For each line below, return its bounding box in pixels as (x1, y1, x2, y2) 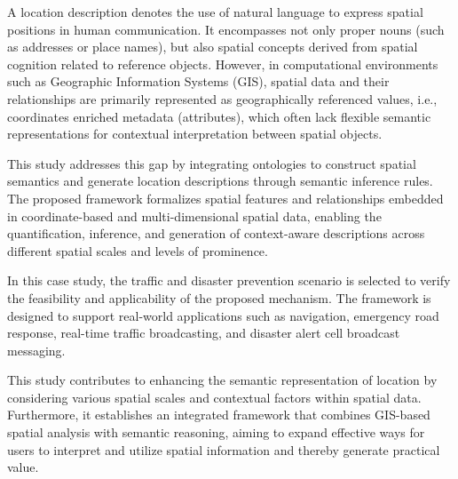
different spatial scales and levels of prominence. (7, 241, 268, 259)
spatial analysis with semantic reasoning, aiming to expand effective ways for (7, 423, 425, 442)
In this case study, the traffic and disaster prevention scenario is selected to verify (7, 271, 451, 290)
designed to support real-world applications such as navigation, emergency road (7, 306, 439, 324)
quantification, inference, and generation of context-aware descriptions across (7, 224, 425, 243)
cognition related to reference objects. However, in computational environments (7, 54, 438, 73)
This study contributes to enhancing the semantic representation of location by (7, 371, 438, 389)
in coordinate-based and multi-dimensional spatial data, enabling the (7, 206, 382, 225)
